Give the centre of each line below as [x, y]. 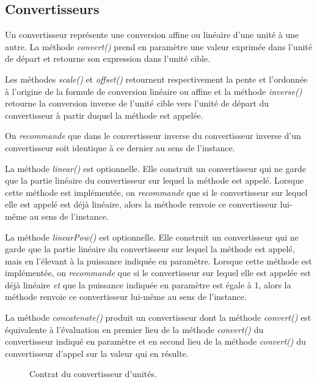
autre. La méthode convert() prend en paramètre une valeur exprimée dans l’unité [158, 46]
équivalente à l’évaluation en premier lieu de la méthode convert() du [134, 329]
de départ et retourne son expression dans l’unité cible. [108, 58]
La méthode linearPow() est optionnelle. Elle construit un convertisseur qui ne [152, 237]
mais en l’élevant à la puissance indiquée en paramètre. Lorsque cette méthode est [158, 260]
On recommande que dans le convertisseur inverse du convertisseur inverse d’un [153, 136]
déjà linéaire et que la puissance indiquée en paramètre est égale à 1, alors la [148, 284]
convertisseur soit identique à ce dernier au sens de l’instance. [120, 147]
